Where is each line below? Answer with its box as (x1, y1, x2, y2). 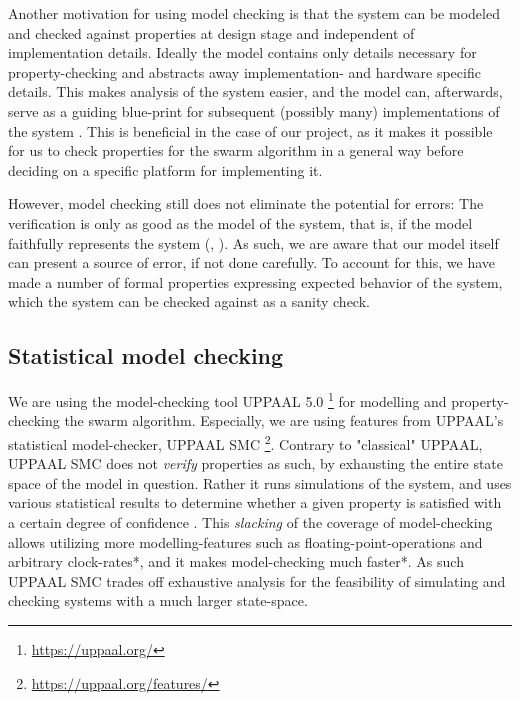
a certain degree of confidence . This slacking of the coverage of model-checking (8, 511, 493, 532)
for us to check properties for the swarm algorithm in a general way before (8, 140, 464, 161)
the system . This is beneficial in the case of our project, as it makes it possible (8, 120, 493, 141)
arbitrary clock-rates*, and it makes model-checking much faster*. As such (8, 551, 464, 572)
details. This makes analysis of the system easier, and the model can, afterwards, (8, 81, 503, 102)
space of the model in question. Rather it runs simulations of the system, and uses (8, 472, 512, 493)
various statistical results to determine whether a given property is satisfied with (8, 492, 502, 513)
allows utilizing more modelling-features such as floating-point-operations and (8, 531, 483, 552)
